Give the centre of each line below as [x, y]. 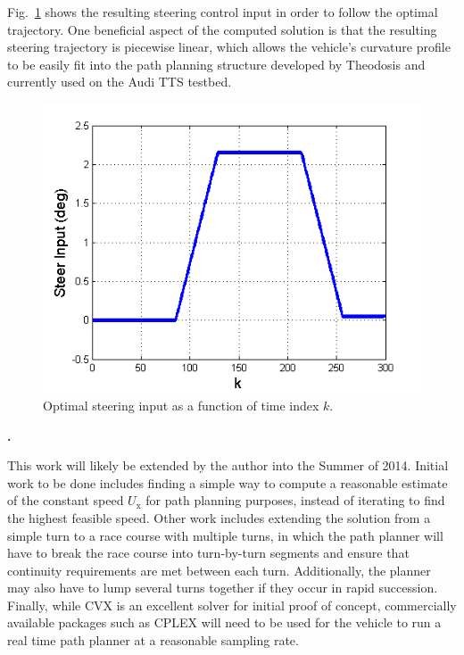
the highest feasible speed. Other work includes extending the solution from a [219, 517]
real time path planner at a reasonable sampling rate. [153, 640]
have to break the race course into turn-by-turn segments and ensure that [208, 553]
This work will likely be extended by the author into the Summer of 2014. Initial [228, 465]
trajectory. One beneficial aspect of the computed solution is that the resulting [222, 29]
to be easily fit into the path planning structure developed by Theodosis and [216, 64]
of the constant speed [66, 500]
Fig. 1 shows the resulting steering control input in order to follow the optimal [223, 12]
